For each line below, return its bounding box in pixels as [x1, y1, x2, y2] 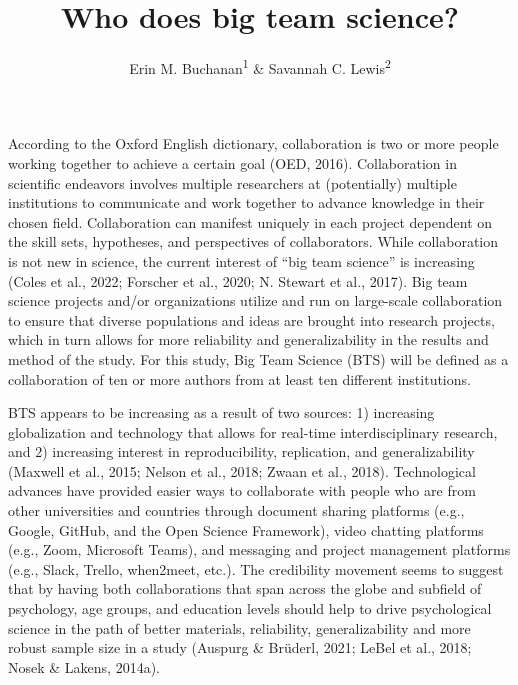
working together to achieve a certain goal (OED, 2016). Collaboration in [8, 152, 457, 173]
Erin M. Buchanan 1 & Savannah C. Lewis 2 [129, 55, 391, 78]
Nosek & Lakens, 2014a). [8, 656, 160, 677]
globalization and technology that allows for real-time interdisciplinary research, [8, 421, 498, 442]
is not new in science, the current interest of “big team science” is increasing [8, 250, 475, 271]
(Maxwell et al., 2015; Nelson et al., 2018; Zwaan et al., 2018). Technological [8, 460, 476, 481]
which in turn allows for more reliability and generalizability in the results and [8, 329, 489, 350]
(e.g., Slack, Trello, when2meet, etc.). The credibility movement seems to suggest [8, 558, 504, 579]
